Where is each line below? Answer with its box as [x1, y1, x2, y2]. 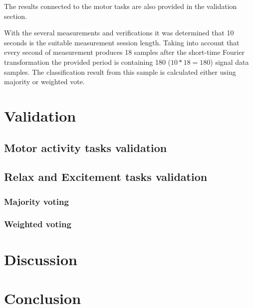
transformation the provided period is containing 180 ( [4, 56, 171, 67]
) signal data [210, 56, 249, 67]
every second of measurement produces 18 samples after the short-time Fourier [4, 47, 245, 57]
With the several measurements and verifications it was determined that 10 [4, 27, 234, 38]
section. [4, 10, 27, 21]
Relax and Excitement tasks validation [4, 169, 208, 184]
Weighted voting [4, 218, 71, 230]
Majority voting [4, 195, 69, 207]
